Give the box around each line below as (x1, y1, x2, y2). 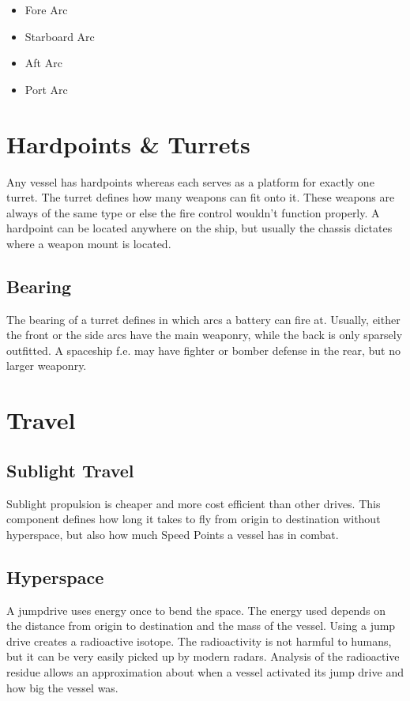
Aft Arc (24, 55, 62, 71)
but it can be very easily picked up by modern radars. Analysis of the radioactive (6, 648, 400, 665)
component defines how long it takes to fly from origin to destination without (6, 511, 381, 527)
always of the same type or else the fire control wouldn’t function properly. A (6, 204, 380, 220)
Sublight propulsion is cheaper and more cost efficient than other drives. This (6, 495, 381, 511)
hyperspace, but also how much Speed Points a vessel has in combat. (6, 526, 339, 542)
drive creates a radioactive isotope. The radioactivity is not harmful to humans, (6, 632, 392, 649)
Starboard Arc (24, 28, 95, 44)
